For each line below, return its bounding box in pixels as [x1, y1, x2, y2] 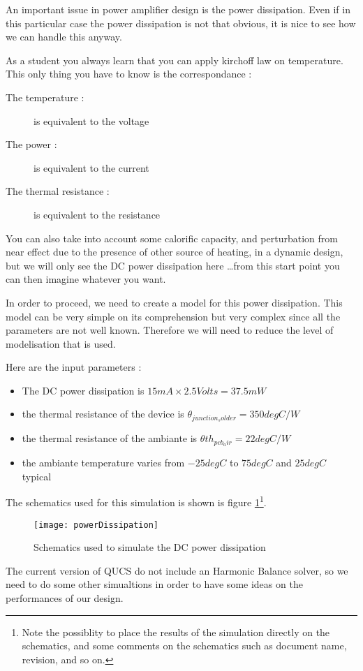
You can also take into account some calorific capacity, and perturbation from [6, 230, 338, 245]
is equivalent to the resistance [34, 207, 161, 221]
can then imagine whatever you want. [6, 272, 166, 286]
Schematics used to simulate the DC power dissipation [34, 540, 266, 554]
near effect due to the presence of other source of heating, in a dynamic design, [6, 244, 343, 259]
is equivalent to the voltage [34, 113, 149, 128]
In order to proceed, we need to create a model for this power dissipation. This [6, 295, 343, 309]
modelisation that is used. [6, 336, 116, 351]
